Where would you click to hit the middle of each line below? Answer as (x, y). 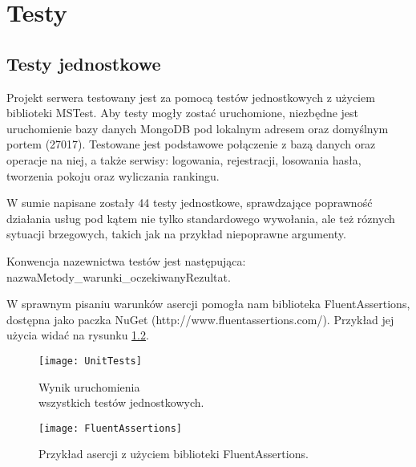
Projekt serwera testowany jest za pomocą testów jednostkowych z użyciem (191, 97)
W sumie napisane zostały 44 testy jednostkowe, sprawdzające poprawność (190, 203)
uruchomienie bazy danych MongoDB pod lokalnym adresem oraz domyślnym (198, 128)
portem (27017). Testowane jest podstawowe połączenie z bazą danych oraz (191, 144)
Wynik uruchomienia (89, 386)
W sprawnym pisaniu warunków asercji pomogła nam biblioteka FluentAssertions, (208, 304)
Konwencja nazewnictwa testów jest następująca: (126, 260)
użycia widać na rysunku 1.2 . (78, 335)
